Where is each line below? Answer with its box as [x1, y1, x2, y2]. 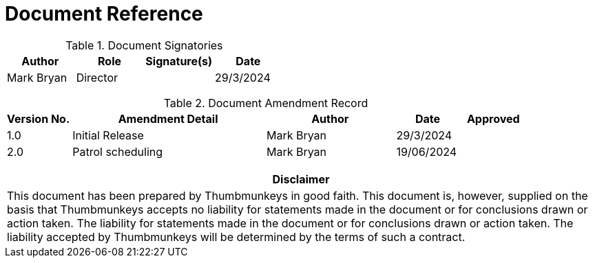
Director [76, 70, 118, 84]
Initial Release [72, 128, 144, 142]
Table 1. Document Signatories [65, 38, 223, 52]
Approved [466, 111, 520, 126]
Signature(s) [145, 54, 213, 68]
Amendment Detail [118, 111, 218, 126]
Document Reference [5, 2, 203, 25]
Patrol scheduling [72, 144, 163, 159]
